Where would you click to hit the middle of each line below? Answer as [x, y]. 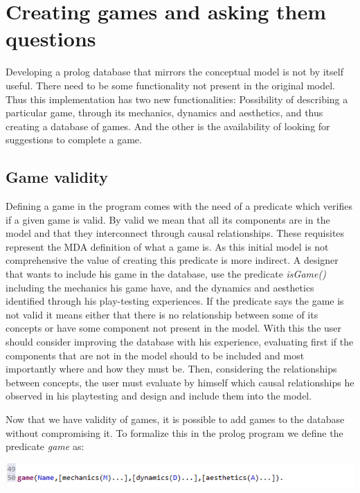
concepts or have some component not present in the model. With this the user [174, 328]
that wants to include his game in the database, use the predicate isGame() [166, 274]
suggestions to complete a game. [74, 140]
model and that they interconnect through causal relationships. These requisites [175, 233]
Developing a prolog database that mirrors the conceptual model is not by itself [174, 72]
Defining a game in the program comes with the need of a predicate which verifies [179, 206]
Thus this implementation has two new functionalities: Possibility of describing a [177, 99]
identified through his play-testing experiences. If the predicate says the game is [175, 301]
